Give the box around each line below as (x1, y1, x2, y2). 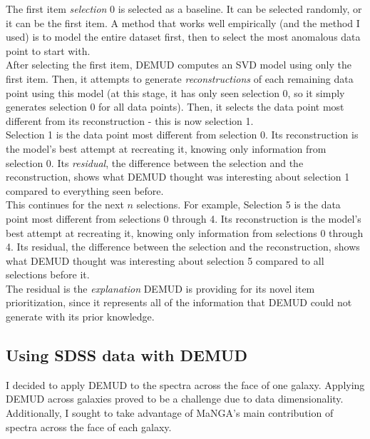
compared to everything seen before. (6, 183, 164, 198)
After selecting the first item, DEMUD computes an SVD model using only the (6, 57, 351, 72)
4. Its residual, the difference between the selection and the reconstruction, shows (6, 239, 360, 254)
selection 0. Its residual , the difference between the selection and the (6, 155, 304, 170)
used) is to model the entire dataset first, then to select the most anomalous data (6, 29, 361, 44)
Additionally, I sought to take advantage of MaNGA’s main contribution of (6, 405, 334, 420)
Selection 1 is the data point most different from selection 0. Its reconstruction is (6, 127, 359, 142)
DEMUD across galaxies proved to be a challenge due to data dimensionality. (6, 391, 344, 406)
